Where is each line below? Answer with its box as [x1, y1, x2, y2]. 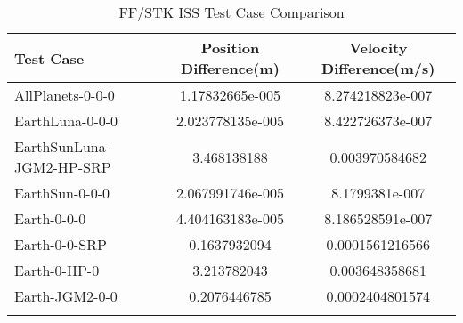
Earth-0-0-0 [14, 208, 86, 229]
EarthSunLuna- [14, 136, 111, 157]
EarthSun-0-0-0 [14, 182, 110, 203]
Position [200, 37, 260, 58]
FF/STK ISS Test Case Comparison [118, 2, 345, 22]
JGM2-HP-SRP [14, 157, 111, 177]
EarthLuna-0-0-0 [14, 110, 118, 131]
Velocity [349, 37, 408, 58]
